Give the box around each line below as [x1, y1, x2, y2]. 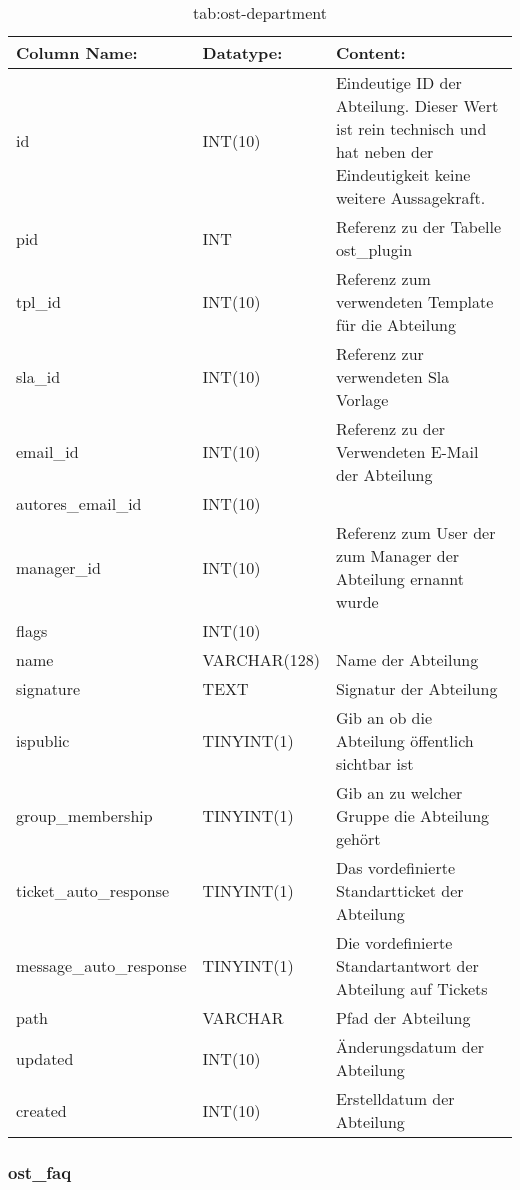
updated [16, 1046, 74, 1070]
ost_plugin [335, 238, 413, 261]
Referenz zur [335, 342, 424, 365]
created [16, 1098, 67, 1122]
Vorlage [335, 388, 389, 411]
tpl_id [16, 290, 61, 313]
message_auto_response [16, 954, 187, 977]
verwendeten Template [335, 290, 494, 313]
